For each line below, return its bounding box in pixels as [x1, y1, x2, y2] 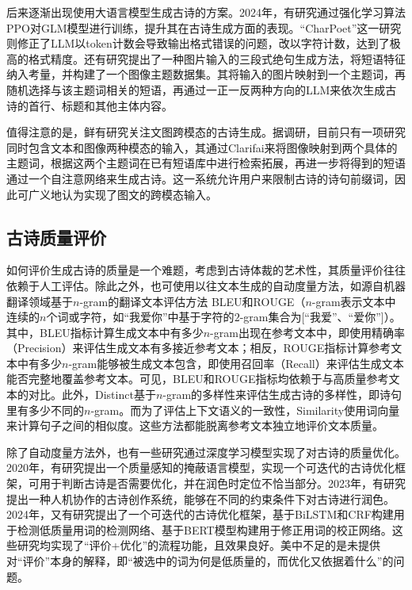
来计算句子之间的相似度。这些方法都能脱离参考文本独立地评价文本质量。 [6, 417, 383, 434]
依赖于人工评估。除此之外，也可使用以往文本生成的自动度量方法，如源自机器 [6, 277, 406, 293]
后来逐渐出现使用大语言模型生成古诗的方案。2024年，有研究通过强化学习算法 [6, 4, 406, 20]
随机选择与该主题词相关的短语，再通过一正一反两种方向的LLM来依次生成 [6, 81, 386, 98]
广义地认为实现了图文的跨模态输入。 [28, 186, 217, 202]
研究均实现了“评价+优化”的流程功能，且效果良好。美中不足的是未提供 [17, 537, 381, 554]
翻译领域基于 [6, 293, 73, 309]
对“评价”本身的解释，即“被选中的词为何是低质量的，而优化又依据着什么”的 [6, 553, 394, 569]
